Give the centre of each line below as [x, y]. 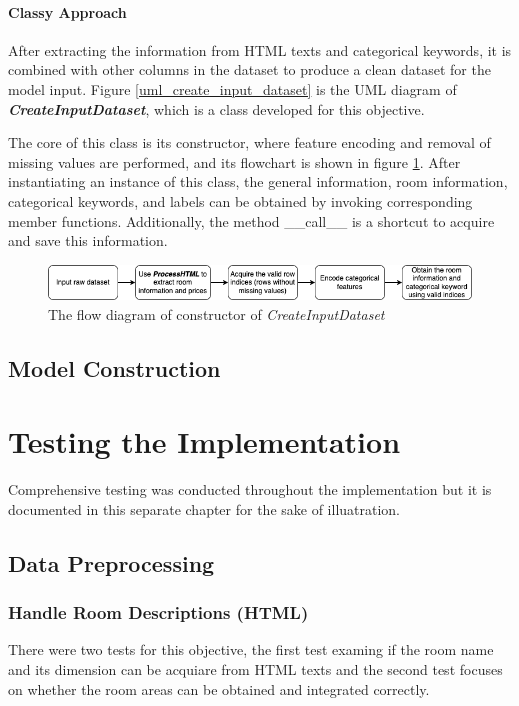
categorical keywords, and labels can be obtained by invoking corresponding [240, 200]
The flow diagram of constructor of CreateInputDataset [216, 313]
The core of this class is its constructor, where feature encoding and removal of [249, 142]
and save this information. [88, 240]
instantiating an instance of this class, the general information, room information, [258, 181]
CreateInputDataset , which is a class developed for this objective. [216, 108]
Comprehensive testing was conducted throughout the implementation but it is [250, 489]
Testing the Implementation [204, 441]
